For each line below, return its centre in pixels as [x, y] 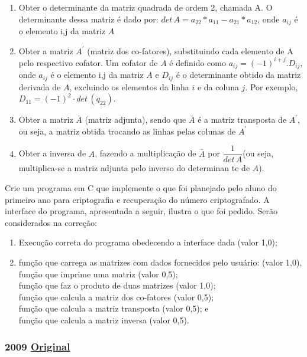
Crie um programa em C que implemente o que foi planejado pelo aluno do [141, 188]
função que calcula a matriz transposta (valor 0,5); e [114, 308]
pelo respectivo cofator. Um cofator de [88, 62]
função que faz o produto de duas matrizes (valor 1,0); [117, 285]
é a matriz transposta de [242, 119]
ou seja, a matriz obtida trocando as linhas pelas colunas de [127, 131]
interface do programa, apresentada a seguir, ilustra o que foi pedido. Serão [141, 211]
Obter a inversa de [52, 153]
